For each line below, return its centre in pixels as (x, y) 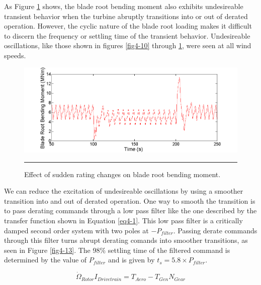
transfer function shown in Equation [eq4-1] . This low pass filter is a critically (123, 220)
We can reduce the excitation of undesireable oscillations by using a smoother (124, 191)
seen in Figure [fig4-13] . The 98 (52, 250)
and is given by (131, 260)
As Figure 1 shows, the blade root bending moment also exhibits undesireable (124, 6)
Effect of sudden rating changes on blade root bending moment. (122, 174)
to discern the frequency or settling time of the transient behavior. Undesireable (127, 35)
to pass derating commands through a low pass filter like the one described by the (130, 210)
